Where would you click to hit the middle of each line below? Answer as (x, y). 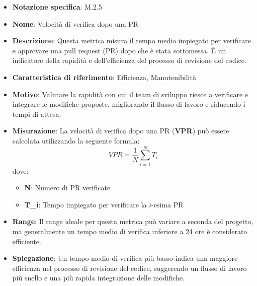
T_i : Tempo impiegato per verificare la (85, 204)
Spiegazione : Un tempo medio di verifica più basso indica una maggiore (125, 258)
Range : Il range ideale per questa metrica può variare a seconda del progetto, (133, 221)
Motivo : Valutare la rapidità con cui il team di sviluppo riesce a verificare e (130, 94)
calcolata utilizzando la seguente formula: (76, 140)
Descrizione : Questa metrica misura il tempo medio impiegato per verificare (132, 41)
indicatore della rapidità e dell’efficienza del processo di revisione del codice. (129, 60)
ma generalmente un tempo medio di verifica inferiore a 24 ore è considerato (130, 231)
